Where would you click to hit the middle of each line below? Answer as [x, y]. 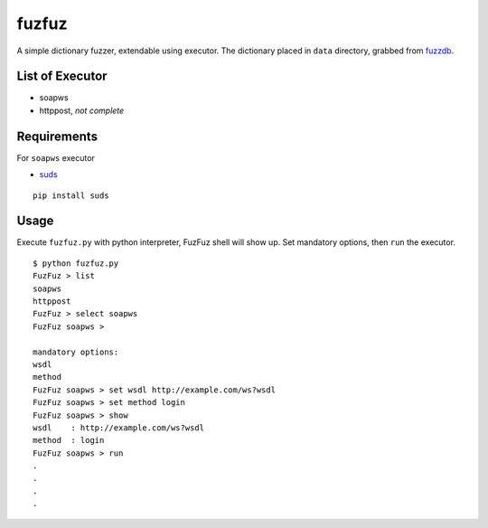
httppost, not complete [82, 110]
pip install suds [71, 195]
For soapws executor [56, 157]
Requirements [57, 136]
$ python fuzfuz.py [76, 263]
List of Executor [62, 76]
